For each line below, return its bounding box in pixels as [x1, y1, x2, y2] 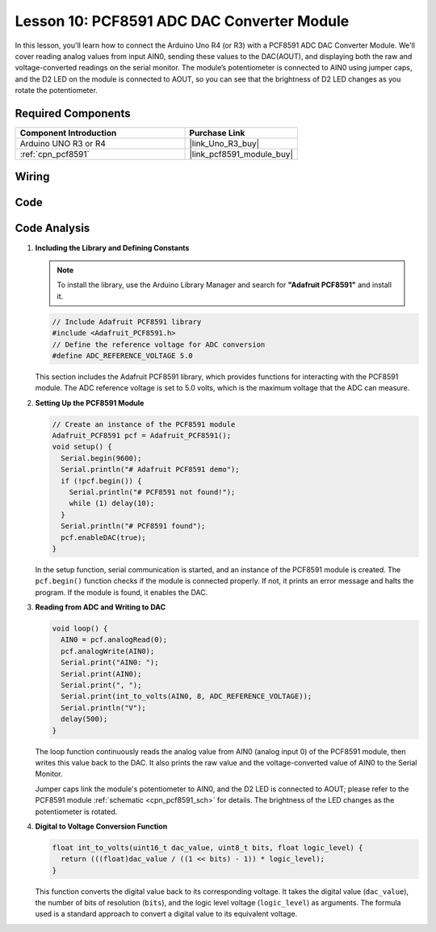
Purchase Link [189, 128, 245, 139]
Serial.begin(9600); [61, 453, 142, 462]
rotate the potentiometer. [15, 86, 99, 95]
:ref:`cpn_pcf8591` [19, 149, 90, 160]
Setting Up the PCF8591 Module [35, 398, 145, 407]
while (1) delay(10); [69, 499, 155, 508]
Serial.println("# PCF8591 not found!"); [69, 487, 236, 496]
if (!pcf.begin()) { [61, 476, 142, 485]
